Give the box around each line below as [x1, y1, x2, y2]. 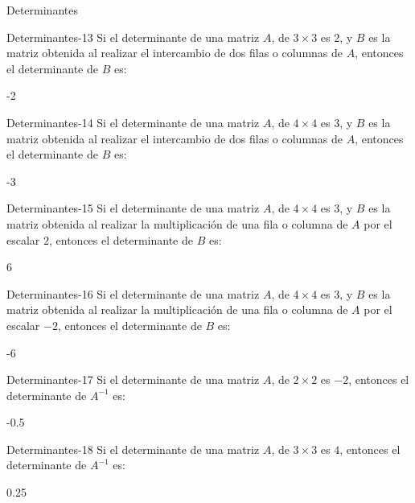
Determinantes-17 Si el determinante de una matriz [6, 371, 260, 388]
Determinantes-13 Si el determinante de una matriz [6, 28, 260, 45]
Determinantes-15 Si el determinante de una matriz [6, 200, 260, 216]
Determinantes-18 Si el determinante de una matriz [6, 440, 260, 457]
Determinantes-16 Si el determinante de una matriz [6, 285, 260, 302]
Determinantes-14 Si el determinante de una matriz [6, 113, 260, 130]
